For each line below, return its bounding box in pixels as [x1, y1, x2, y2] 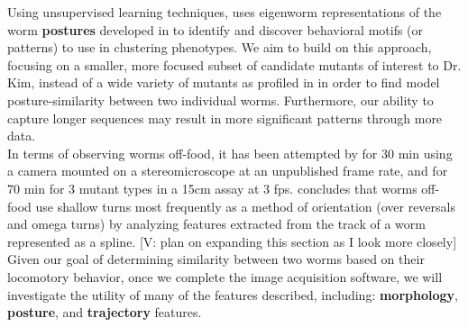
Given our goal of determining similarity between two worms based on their [7, 250, 425, 268]
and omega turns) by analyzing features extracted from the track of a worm [7, 214, 426, 233]
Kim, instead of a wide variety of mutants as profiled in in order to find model [7, 73, 440, 92]
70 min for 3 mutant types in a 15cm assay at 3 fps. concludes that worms [7, 178, 418, 197]
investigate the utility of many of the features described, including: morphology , [7, 285, 458, 304]
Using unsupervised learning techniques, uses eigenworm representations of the [7, 3, 442, 21]
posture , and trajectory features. [7, 303, 202, 322]
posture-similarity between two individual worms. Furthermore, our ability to [7, 90, 434, 109]
